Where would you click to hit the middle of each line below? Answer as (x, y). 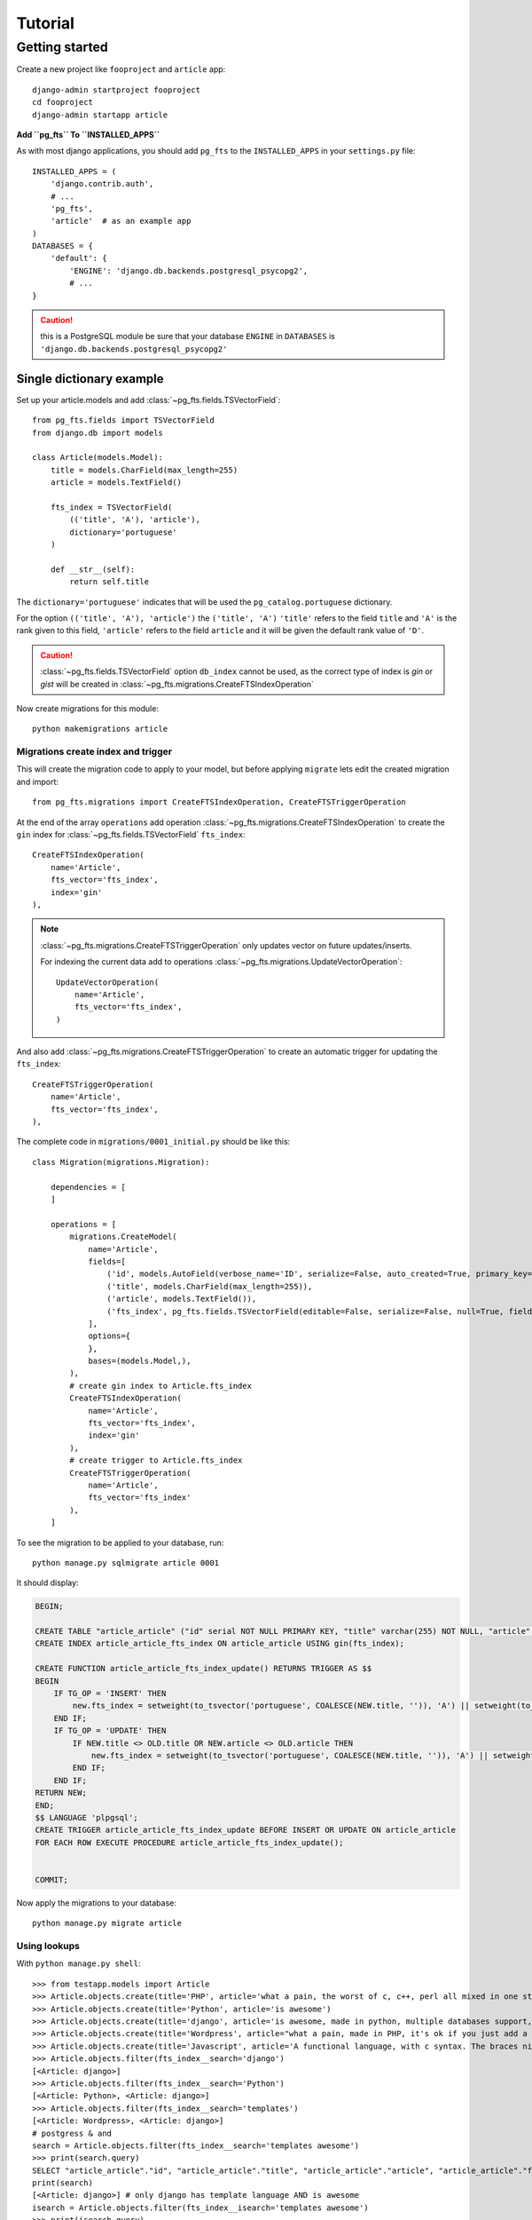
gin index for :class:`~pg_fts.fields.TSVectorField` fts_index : (131, 835)
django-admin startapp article (100, 115)
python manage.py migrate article (107, 1923)
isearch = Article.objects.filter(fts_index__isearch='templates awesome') (200, 2208)
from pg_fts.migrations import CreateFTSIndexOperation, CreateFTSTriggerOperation (219, 802)
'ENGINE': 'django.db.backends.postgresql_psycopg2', (189, 270)
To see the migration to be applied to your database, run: (120, 1542)
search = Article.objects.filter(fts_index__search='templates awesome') (196, 2145)
